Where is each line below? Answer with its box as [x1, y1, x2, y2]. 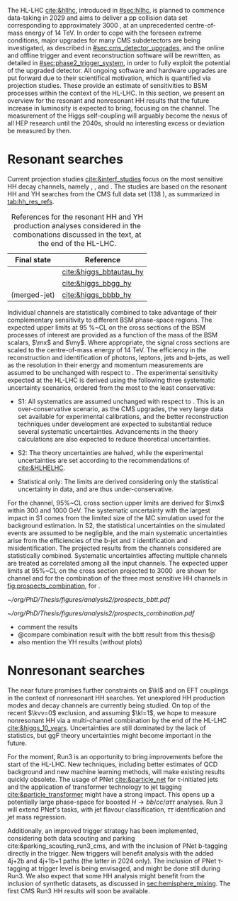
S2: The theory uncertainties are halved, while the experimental [17, 448, 203, 457]
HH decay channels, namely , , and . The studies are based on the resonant [7, 182, 227, 191]
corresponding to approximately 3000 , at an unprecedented [7, 21, 184, 29]
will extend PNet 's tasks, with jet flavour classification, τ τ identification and [7, 805, 226, 814]
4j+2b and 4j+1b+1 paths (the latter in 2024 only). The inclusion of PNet [7, 856, 217, 865]
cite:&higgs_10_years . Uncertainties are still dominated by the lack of [7, 723, 207, 732]
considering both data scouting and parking [7, 834, 135, 842]
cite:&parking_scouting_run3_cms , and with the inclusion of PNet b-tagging [7, 841, 228, 850]
